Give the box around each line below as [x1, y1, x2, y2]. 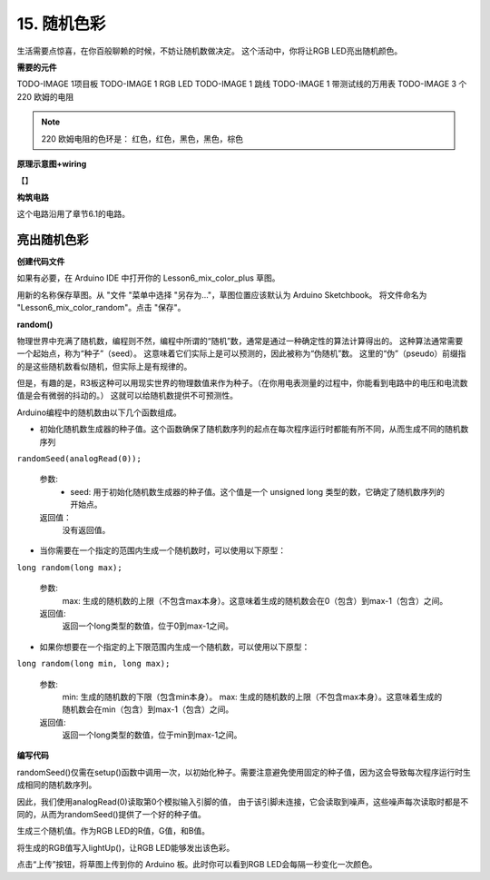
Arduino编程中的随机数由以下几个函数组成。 [16, 407, 181, 418]
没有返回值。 [62, 525, 111, 535]
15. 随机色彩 [16, 14, 106, 34]
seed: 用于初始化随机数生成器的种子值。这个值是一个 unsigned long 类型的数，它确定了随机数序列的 [70, 486, 445, 497]
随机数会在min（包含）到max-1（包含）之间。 [62, 704, 234, 715]
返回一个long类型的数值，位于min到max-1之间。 [62, 729, 242, 740]
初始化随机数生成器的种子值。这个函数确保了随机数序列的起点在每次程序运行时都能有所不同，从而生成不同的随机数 [39, 423, 469, 435]
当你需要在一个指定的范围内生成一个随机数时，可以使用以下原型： [39, 545, 286, 556]
